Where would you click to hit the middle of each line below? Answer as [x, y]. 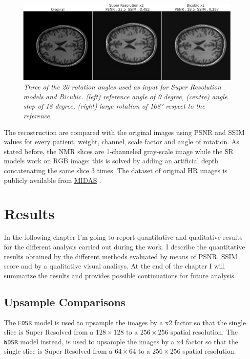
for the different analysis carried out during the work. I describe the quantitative [125, 246]
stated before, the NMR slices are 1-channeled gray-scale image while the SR [119, 151]
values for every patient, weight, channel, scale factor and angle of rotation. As [122, 142]
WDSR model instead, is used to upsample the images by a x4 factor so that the [121, 341]
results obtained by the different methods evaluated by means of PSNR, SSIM [121, 256]
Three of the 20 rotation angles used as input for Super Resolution [122, 87]
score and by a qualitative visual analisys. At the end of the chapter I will [115, 266]
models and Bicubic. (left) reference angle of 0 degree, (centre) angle [125, 96]
